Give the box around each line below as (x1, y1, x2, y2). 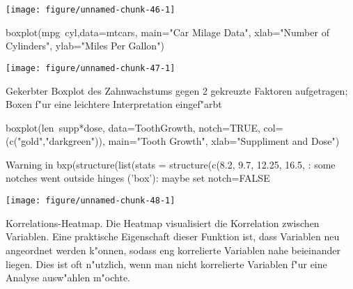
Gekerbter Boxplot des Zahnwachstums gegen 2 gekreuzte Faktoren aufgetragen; (6, 83, 348, 97)
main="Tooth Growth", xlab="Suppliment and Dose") (108, 134, 340, 148)
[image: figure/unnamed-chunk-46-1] (6, 5, 175, 15)
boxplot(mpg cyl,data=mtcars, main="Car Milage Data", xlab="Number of (6, 24, 329, 39)
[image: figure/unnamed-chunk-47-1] (6, 63, 175, 73)
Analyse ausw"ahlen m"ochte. (6, 270, 131, 285)
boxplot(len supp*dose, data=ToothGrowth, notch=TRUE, (6, 120, 260, 134)
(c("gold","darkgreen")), (6, 134, 105, 148)
